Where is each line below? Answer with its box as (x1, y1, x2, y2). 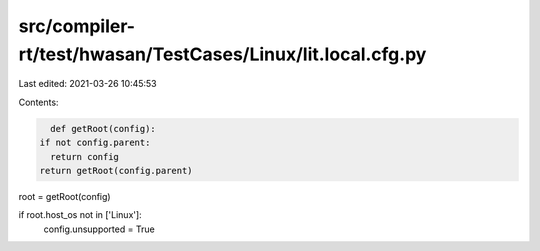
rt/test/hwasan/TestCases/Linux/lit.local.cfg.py (18, 43, 427, 65)
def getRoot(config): (50, 123, 157, 134)
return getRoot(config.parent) (39, 165, 194, 176)
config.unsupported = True (43, 223, 155, 235)
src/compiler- (18, 15, 135, 37)
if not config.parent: (39, 137, 151, 149)
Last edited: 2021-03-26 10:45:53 (18, 78, 157, 90)
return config (50, 151, 120, 162)
